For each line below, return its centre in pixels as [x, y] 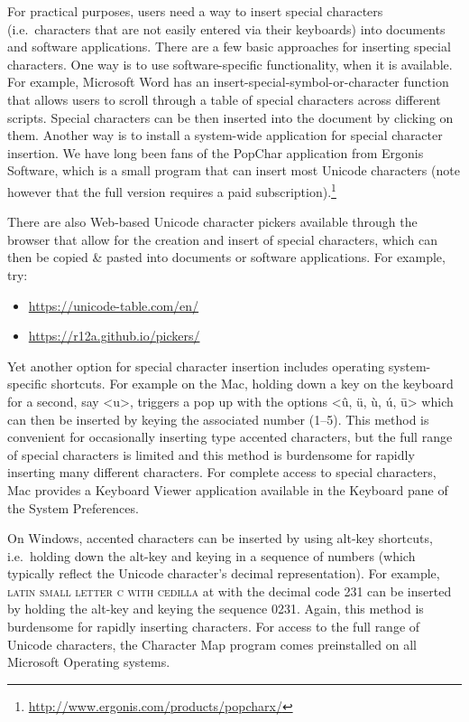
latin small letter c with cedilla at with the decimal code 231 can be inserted [230, 591]
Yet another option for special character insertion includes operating [196, 366]
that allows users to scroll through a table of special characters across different [224, 99]
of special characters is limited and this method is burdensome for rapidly [211, 454]
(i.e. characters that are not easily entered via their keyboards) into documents [226, 28]
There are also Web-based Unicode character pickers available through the [212, 222]
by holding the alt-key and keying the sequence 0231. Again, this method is [216, 609]
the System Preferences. [73, 507]
